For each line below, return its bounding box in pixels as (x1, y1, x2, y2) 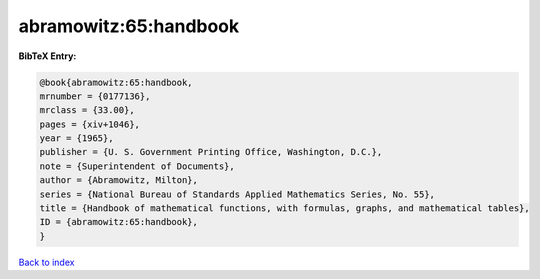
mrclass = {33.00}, (39, 105, 135, 116)
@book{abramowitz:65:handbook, (39, 76, 194, 88)
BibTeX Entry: (18, 50, 77, 62)
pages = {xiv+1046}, (39, 118, 140, 130)
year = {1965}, (39, 133, 114, 144)
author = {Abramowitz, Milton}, (39, 175, 199, 186)
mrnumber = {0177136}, (39, 90, 151, 102)
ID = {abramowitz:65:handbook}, (39, 216, 199, 228)
